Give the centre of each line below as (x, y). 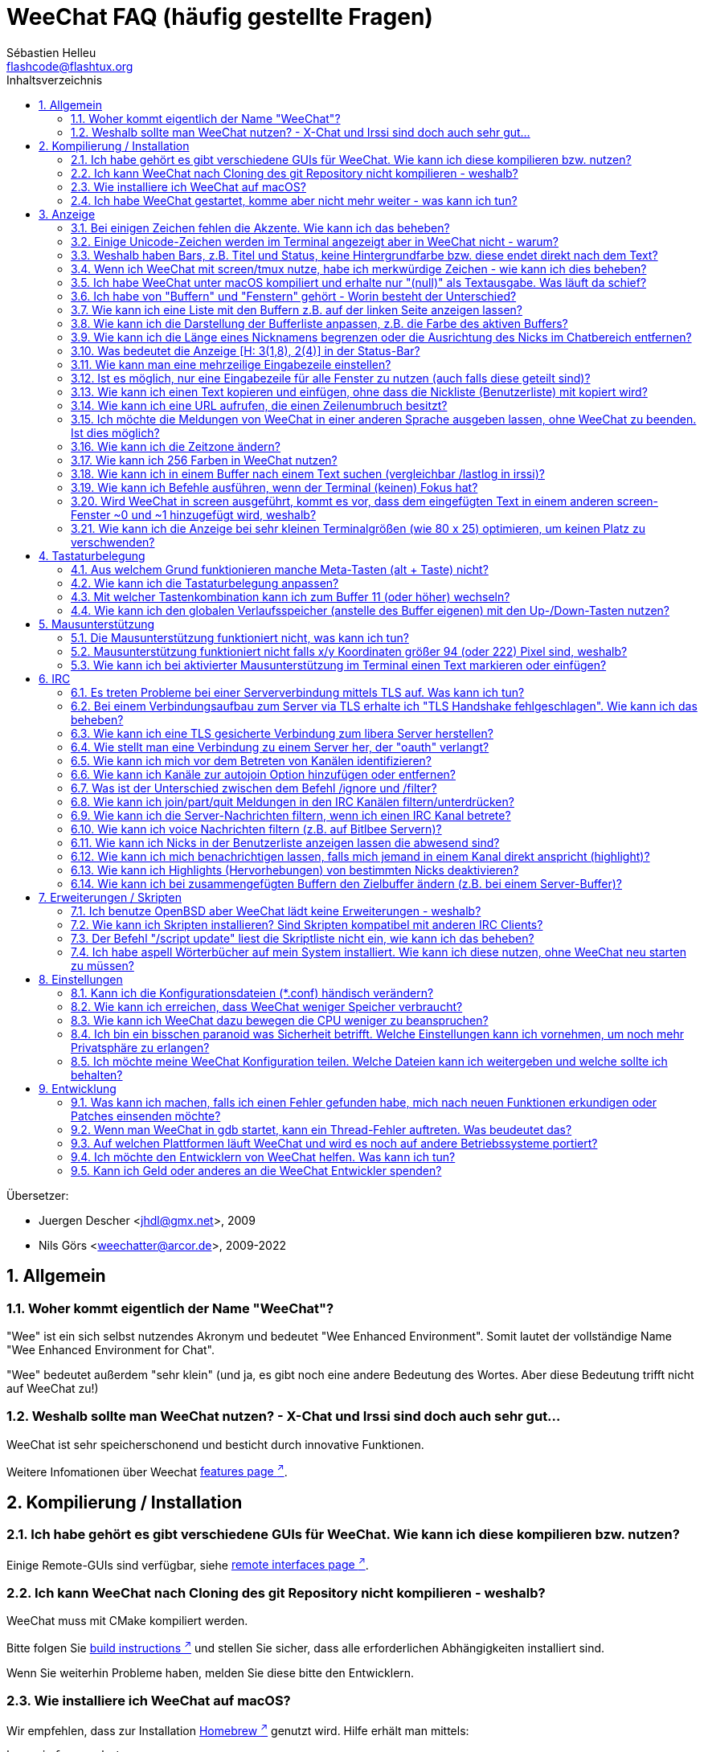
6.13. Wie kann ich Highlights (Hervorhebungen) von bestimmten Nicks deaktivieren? (295, 870)
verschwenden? (113, 542)
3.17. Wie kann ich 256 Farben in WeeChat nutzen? (204, 460)
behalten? (97, 1075)
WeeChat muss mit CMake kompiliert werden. (127, 1621)
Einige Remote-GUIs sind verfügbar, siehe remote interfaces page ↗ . (188, 1564)
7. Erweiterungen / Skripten (110, 897)
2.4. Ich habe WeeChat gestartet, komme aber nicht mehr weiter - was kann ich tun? (294, 200)
